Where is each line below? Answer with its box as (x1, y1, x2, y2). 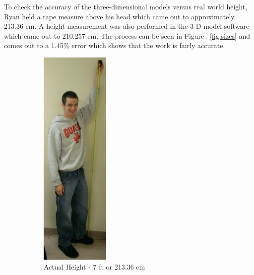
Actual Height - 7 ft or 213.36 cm (44, 261, 145, 272)
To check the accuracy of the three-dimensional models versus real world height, (4, 1, 248, 11)
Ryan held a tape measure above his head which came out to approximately (4, 11, 235, 21)
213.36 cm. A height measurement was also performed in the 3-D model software (4, 21, 250, 31)
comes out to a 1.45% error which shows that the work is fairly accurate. (4, 40, 225, 51)
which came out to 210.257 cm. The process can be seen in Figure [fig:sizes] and (4, 30, 251, 41)
